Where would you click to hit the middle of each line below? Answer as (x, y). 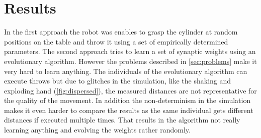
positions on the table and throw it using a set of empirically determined (116, 41)
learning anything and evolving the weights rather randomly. (97, 130)
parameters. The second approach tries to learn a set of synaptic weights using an (130, 51)
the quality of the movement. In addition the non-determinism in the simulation (127, 100)
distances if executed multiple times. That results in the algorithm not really (122, 120)
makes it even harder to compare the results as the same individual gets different (129, 110)
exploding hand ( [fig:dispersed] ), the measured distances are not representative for (130, 90)
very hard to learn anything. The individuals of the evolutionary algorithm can (126, 71)
